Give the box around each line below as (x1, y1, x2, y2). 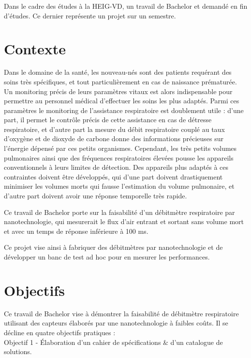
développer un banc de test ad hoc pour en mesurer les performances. (4, 252, 210, 261)
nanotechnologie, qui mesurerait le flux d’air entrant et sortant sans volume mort (4, 216, 244, 227)
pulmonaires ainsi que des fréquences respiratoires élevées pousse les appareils (4, 152, 234, 163)
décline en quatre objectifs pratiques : (4, 327, 116, 337)
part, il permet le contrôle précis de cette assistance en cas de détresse (4, 114, 212, 125)
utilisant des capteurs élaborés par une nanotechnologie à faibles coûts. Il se (4, 318, 228, 328)
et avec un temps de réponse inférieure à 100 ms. (4, 226, 148, 236)
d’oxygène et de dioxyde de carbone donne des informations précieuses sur (4, 133, 223, 144)
